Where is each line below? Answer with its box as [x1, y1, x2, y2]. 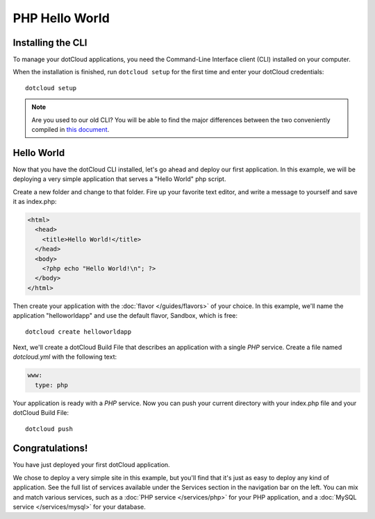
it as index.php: [12, 198, 57, 206]
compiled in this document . [31, 126, 110, 134]
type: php [35, 381, 69, 389]
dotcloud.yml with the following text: [12, 352, 117, 361]
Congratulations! [12, 443, 88, 454]
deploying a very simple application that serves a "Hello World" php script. [12, 175, 226, 183]
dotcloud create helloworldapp [25, 327, 132, 336]
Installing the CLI [12, 37, 87, 49]
